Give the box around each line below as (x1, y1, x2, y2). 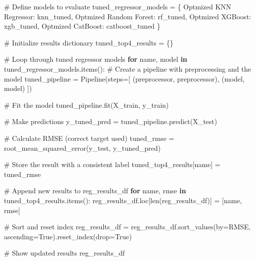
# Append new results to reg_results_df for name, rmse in (4, 185, 186, 196)
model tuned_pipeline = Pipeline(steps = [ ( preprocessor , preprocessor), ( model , (4, 73, 245, 84)
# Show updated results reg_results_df (4, 248, 125, 258)
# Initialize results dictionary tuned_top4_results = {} (4, 37, 173, 47)
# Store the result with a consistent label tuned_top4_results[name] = (4, 159, 220, 170)
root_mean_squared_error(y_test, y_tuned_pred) (4, 142, 161, 153)
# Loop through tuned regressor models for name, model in (4, 54, 187, 64)
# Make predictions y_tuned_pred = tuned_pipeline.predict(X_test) (4, 116, 217, 127)
